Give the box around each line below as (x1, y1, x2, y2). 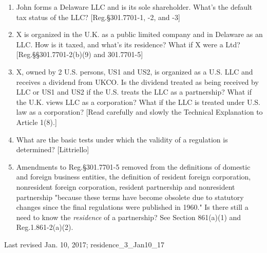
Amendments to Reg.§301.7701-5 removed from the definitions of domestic (16, 161, 251, 172)
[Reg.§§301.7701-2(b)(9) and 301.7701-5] (16, 49, 143, 60)
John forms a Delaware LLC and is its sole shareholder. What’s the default (16, 2, 253, 12)
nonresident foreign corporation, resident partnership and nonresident (16, 181, 235, 192)
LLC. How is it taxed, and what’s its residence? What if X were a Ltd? (16, 39, 240, 49)
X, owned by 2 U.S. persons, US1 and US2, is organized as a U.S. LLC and (16, 66, 253, 77)
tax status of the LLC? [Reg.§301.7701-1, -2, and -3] (16, 11, 180, 22)
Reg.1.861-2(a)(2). (16, 222, 73, 232)
